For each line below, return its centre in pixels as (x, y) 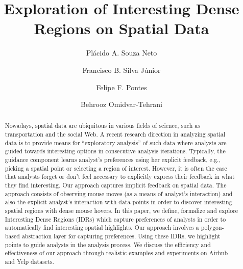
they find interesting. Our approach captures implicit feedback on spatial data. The (116, 185)
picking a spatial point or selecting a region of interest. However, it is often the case (116, 168)
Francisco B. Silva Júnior (121, 70)
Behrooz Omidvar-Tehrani (121, 104)
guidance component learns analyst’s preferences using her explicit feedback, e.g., (113, 160)
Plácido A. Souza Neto (121, 53)
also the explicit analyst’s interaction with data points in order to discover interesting (118, 202)
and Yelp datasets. (29, 261)
